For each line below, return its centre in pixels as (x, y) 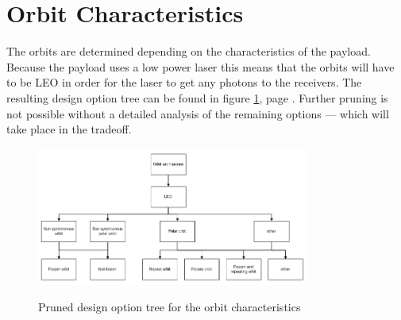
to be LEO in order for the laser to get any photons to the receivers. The (184, 82)
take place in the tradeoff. (69, 129)
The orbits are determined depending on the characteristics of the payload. (189, 51)
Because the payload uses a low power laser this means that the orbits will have (200, 66)
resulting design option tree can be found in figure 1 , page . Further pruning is (197, 97)
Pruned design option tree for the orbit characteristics (170, 307)
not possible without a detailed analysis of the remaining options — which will (198, 113)
